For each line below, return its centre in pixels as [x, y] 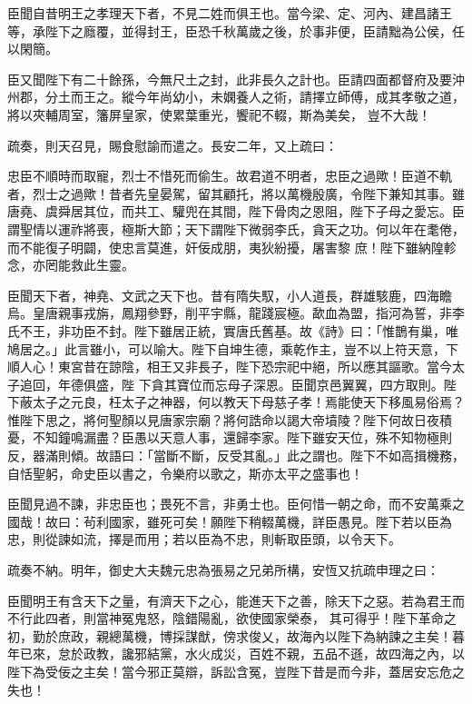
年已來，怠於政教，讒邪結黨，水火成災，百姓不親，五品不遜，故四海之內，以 [236, 654]
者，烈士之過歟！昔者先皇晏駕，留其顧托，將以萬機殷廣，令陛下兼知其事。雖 [236, 193]
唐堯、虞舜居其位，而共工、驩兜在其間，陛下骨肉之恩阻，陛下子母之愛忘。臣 [236, 211]
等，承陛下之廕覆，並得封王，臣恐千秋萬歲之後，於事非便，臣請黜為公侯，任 [236, 30]
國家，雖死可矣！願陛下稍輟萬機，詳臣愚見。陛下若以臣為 [280, 521]
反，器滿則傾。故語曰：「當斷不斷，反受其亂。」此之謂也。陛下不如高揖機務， [236, 456]
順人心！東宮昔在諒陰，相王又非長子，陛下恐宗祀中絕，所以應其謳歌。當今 [230, 367]
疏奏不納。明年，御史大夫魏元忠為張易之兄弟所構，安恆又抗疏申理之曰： [223, 570]
